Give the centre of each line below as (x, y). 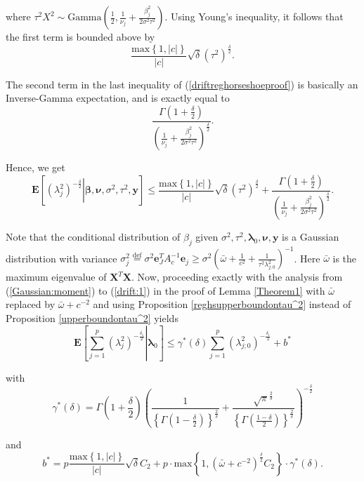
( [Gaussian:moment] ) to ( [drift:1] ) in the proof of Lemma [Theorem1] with (165, 290)
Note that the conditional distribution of (93, 236)
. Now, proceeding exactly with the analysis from (237, 277)
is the (345, 258)
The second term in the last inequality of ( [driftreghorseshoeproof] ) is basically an (182, 84)
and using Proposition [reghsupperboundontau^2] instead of (222, 304)
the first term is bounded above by (80, 36)
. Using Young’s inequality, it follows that (254, 16)
